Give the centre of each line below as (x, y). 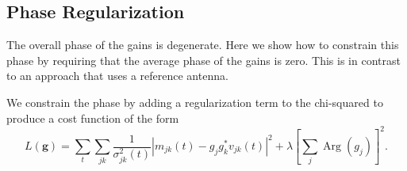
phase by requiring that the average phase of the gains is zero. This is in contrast (203, 60)
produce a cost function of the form (93, 118)
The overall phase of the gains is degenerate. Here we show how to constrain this (203, 45)
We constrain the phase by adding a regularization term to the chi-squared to (195, 102)
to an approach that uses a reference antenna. (117, 76)
